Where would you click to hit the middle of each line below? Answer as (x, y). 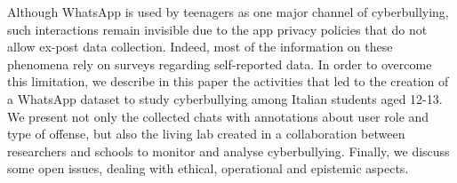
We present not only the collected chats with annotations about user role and (218, 116)
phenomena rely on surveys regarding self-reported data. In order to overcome (220, 64)
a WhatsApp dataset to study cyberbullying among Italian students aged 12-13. (225, 98)
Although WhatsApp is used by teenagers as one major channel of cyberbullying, (228, 12)
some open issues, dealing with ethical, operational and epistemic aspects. (208, 168)
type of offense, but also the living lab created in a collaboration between (206, 134)
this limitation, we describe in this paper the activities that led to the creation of (228, 81)
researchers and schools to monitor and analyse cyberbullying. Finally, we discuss (228, 151)
